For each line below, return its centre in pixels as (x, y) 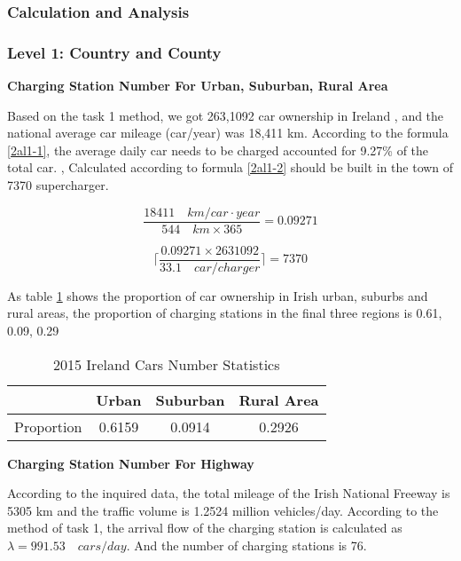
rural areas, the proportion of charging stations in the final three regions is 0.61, (225, 313)
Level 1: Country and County (114, 52)
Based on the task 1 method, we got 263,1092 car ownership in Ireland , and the (226, 115)
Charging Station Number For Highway (131, 463)
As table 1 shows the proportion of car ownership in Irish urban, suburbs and (218, 295)
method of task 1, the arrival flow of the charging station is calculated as (205, 528)
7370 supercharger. (58, 185)
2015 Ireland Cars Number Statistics (167, 364)
